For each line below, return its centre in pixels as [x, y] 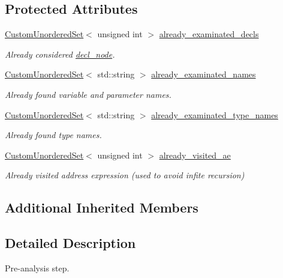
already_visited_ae [195, 155]
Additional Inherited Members [102, 207]
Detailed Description [70, 243]
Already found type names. [53, 135]
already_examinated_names [204, 74]
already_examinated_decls [209, 34]
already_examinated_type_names [215, 114]
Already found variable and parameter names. [88, 94]
